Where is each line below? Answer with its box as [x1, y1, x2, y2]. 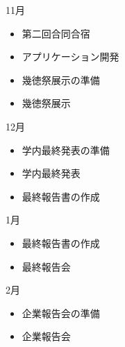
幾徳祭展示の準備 [22, 72, 100, 87]
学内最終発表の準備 [22, 142, 110, 157]
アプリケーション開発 [22, 49, 119, 64]
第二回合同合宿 [22, 26, 90, 40]
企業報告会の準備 [22, 305, 100, 320]
